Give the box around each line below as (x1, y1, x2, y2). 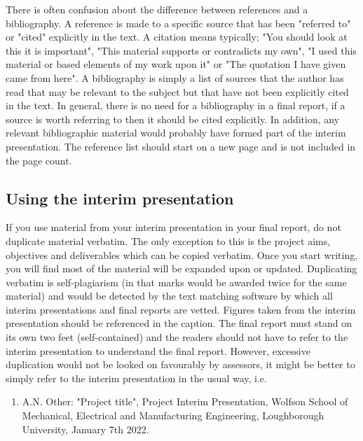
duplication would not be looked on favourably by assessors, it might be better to (6, 357, 355, 372)
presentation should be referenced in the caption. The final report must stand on (6, 316, 352, 330)
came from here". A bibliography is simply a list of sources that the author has (6, 70, 344, 85)
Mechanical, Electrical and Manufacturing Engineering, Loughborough (22, 408, 324, 423)
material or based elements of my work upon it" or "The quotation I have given (6, 57, 346, 71)
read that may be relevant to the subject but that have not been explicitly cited (6, 84, 349, 99)
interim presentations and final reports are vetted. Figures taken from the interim (6, 302, 356, 316)
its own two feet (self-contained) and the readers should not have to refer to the (6, 330, 348, 344)
